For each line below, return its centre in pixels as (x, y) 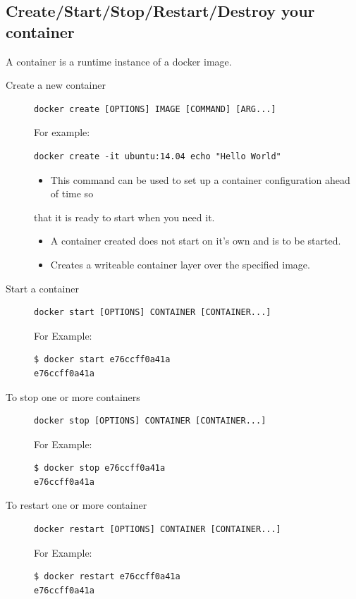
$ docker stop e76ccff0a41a (100, 468)
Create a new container (56, 85)
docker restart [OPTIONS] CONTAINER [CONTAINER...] (158, 530)
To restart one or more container (76, 505)
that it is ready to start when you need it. (124, 217)
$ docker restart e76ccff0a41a (107, 577)
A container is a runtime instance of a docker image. (119, 61)
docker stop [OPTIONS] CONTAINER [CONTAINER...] (150, 421)
